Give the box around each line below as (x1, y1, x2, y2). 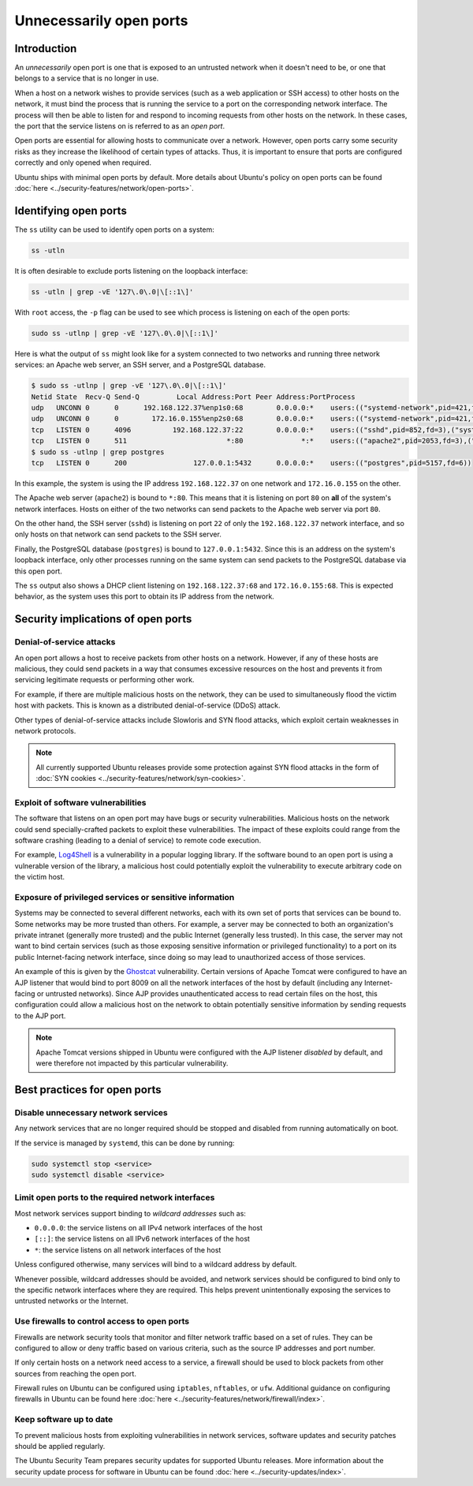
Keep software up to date (14, 1414, 114, 1425)
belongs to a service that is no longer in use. (14, 73, 159, 83)
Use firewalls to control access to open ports (14, 1316, 190, 1327)
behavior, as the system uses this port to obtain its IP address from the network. (14, 592, 275, 601)
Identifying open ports (14, 203, 128, 217)
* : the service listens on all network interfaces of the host (34, 1245, 222, 1254)
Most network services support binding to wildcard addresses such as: (14, 1208, 246, 1218)
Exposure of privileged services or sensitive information (14, 891, 235, 902)
